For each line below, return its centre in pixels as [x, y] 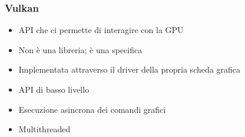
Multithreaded [44, 129]
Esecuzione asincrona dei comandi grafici [92, 109]
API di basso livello [54, 89]
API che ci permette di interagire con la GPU [101, 30]
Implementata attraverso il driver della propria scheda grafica [129, 69]
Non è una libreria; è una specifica [80, 49]
